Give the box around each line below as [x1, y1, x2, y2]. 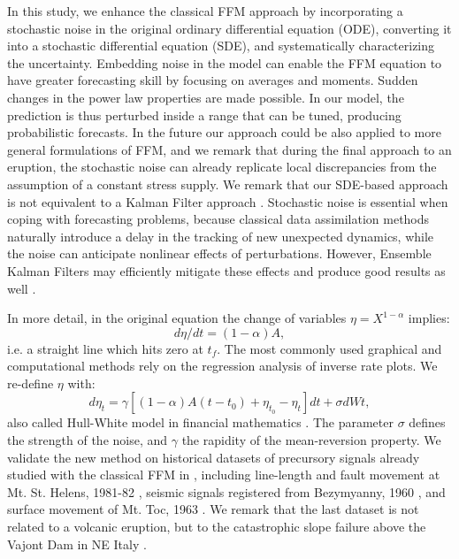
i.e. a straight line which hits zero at [7, 339, 203, 357]
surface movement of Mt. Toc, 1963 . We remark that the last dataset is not [7, 500, 419, 518]
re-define [7, 373, 54, 392]
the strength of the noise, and [7, 431, 168, 449]
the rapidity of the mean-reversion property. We [181, 431, 441, 449]
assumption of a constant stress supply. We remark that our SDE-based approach [7, 174, 448, 193]
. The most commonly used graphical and [217, 339, 442, 357]
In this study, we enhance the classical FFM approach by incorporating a [7, 2, 403, 19]
